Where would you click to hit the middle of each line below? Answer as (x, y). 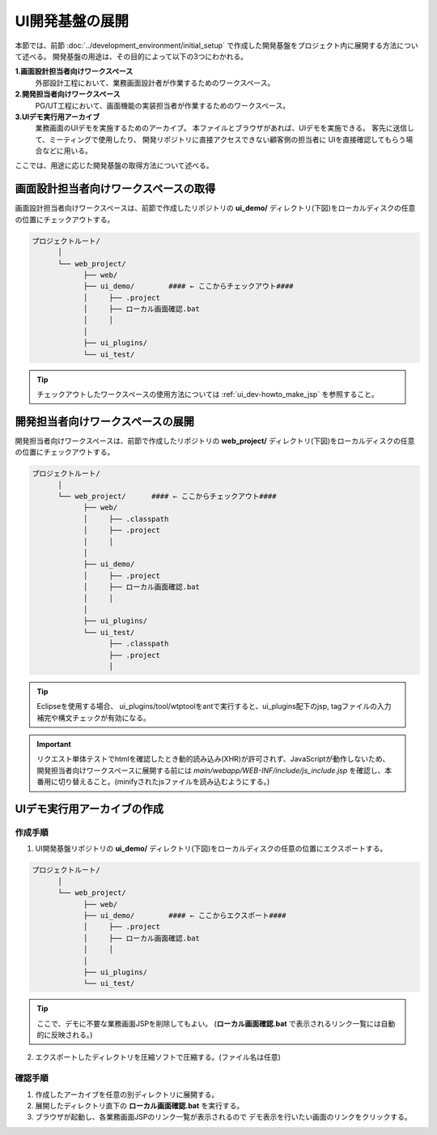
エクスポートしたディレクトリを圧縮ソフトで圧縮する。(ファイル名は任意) (158, 1057)
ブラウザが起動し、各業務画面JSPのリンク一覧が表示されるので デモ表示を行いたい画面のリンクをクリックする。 (223, 1117)
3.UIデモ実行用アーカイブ (57, 117)
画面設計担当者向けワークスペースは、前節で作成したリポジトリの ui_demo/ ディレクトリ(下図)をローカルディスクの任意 (215, 208)
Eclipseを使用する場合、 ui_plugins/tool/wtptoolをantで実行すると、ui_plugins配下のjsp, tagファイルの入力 (214, 706)
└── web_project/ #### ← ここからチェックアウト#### (167, 497)
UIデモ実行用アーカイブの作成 (89, 809)
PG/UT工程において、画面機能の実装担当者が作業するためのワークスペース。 (163, 105)
